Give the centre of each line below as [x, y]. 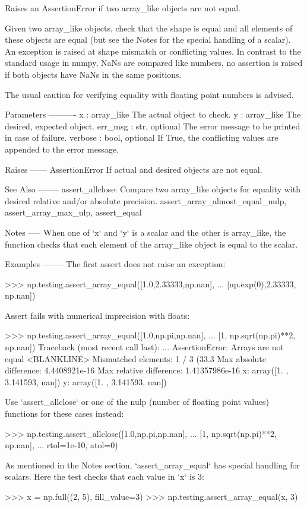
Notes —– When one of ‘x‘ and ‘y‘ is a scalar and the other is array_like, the [145, 232]
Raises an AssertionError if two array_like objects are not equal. [123, 8]
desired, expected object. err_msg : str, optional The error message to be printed [153, 126]
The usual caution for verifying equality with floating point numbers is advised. [149, 94]
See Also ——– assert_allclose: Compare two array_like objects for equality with [153, 189]
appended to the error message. [62, 149]
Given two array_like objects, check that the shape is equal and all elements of [149, 28]
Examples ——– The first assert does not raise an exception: [115, 264]
